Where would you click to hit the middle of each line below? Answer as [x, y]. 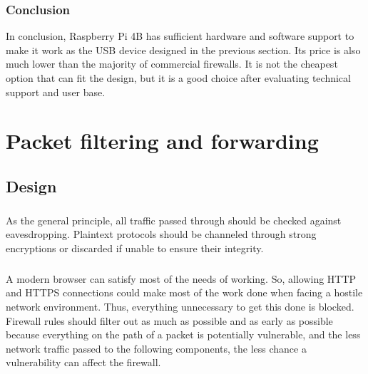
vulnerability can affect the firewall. [83, 362]
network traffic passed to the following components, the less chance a [156, 348]
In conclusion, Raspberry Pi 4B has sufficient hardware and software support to [180, 36]
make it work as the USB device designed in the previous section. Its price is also [183, 50]
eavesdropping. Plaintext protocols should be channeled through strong [161, 234]
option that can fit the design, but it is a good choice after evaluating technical [178, 78]
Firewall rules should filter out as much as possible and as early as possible [169, 320]
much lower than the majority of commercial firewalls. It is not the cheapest [172, 64]
